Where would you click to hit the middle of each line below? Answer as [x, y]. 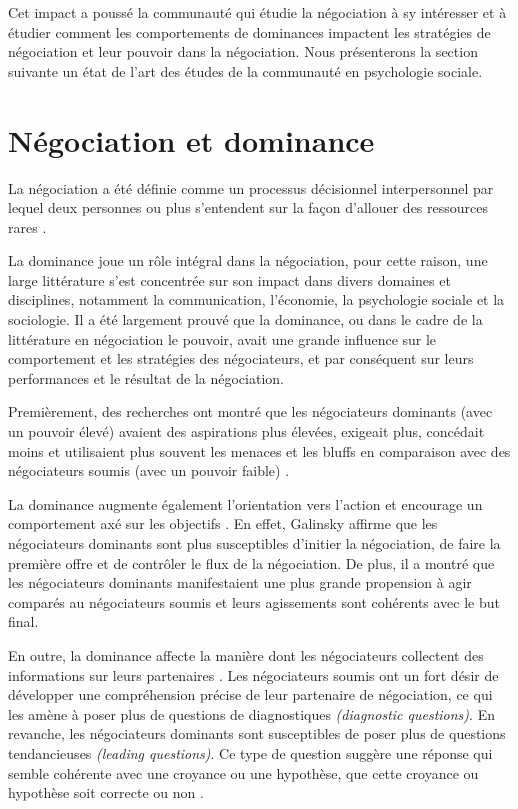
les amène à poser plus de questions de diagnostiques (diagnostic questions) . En [251, 713]
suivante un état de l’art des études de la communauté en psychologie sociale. [245, 70]
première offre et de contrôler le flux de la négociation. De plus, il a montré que [251, 562]
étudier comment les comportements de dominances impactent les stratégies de [249, 31]
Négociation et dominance [191, 139]
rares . [27, 226]
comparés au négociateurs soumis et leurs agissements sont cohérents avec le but [254, 601]
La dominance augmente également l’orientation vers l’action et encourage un [245, 503]
